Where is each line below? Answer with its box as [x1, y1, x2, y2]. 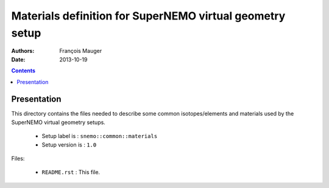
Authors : [11, 47, 35, 55]
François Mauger [59, 47, 102, 55]
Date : [11, 55, 26, 63]
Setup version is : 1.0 [41, 141, 97, 148]
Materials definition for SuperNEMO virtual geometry [11, 9, 286, 23]
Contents [11, 67, 36, 74]
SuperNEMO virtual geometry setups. [11, 119, 106, 126]
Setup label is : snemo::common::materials [41, 133, 158, 140]
